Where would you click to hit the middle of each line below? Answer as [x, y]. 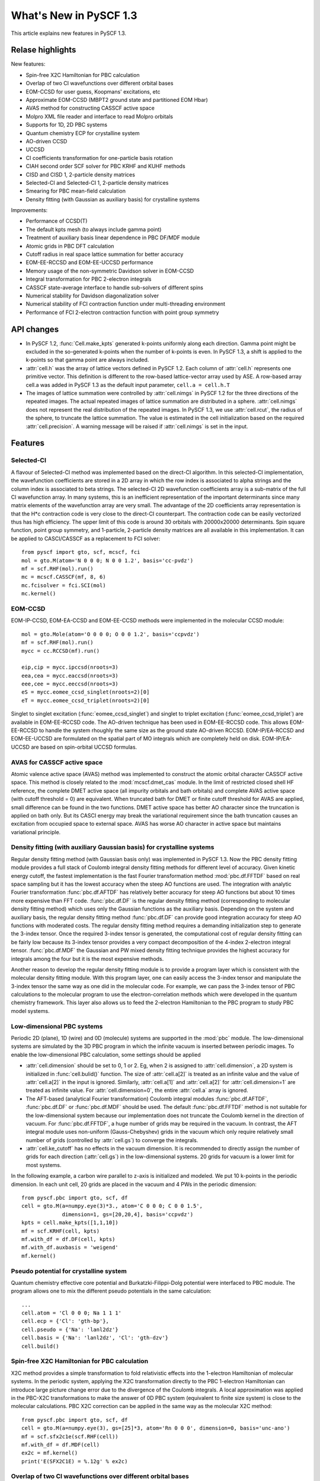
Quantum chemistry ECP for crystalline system [83, 133]
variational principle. [36, 832]
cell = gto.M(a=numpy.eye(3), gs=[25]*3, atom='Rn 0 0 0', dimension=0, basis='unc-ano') [156, 1428]
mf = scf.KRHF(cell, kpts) [61, 1231]
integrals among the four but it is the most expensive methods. [87, 959]
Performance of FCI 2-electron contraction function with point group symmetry [122, 312]
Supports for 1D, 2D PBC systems [67, 125]
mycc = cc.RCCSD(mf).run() [61, 651]
